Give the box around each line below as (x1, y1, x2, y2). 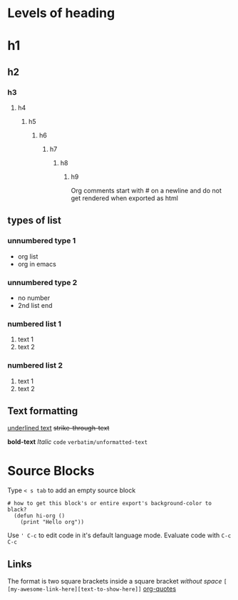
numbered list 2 (7, 361, 63, 371)
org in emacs (17, 259, 57, 268)
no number (17, 294, 51, 302)
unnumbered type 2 (7, 277, 78, 287)
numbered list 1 (7, 319, 62, 329)
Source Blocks (7, 462, 95, 479)
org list (17, 252, 38, 261)
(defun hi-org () (14, 512, 66, 519)
